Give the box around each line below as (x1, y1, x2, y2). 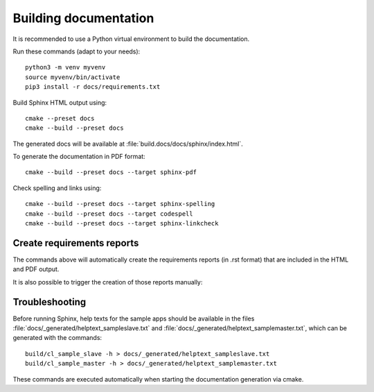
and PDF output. (12, 265, 60, 273)
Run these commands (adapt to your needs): (12, 47, 141, 56)
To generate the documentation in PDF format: (12, 153, 145, 161)
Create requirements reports (12, 237, 139, 249)
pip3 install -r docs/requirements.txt (25, 83, 161, 91)
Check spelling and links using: (12, 184, 102, 192)
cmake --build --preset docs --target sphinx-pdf (25, 169, 197, 176)
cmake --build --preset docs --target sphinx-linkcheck (25, 219, 219, 228)
